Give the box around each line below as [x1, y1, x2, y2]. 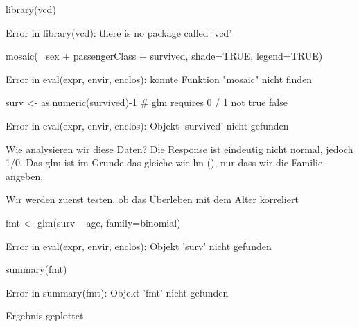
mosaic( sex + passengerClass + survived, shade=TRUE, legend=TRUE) [6, 48, 323, 63]
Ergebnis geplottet [6, 308, 84, 323]
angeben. [6, 168, 44, 183]
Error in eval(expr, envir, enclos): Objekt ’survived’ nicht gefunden [6, 118, 289, 132]
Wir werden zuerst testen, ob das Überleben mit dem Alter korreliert [6, 192, 299, 206]
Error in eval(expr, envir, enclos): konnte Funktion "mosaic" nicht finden [6, 71, 313, 86]
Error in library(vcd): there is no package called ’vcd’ [6, 25, 232, 39]
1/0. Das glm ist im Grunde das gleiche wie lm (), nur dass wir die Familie [6, 155, 323, 170]
